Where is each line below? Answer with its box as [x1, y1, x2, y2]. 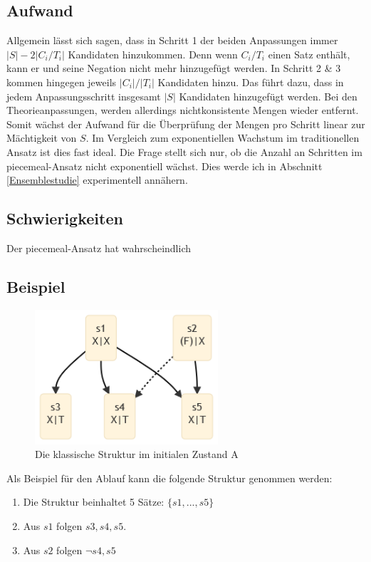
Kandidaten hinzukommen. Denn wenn [68, 46, 238, 61]
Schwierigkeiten [6, 207, 123, 229]
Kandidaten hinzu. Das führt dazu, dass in [157, 74, 344, 89]
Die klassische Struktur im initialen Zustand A [35, 447, 239, 462]
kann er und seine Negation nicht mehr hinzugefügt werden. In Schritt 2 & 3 [6, 61, 341, 76]
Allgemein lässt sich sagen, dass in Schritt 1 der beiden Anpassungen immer [6, 33, 338, 48]
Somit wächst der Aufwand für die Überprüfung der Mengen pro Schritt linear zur [6, 116, 365, 131]
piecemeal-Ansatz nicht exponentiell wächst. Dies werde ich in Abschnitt [6, 158, 323, 173]
